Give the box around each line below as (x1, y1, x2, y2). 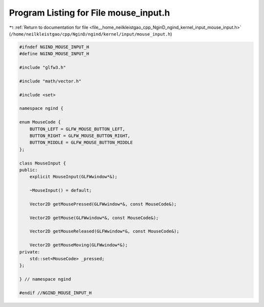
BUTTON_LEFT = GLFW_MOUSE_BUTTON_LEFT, (29, 126, 126, 132)
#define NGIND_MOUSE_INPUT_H (19, 51, 89, 57)
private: (19, 249, 41, 255)
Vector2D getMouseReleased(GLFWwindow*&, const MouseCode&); (29, 228, 179, 234)
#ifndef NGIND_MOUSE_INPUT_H (19, 44, 89, 50)
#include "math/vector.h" (19, 78, 82, 84)
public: (19, 167, 38, 173)
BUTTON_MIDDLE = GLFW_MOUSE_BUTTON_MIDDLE (29, 140, 133, 145)
